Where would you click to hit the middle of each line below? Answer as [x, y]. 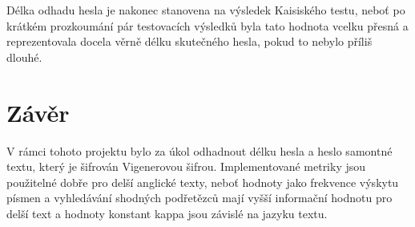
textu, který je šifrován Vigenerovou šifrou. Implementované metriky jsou [186, 166]
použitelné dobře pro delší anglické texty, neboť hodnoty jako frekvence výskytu [203, 182]
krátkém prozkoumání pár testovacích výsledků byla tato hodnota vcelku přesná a [207, 25]
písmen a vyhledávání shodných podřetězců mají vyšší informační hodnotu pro [199, 198]
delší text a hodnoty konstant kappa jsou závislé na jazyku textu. [167, 213]
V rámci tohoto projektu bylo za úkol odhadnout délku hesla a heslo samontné [199, 150]
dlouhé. [24, 57]
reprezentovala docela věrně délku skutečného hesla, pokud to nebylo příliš [189, 41]
